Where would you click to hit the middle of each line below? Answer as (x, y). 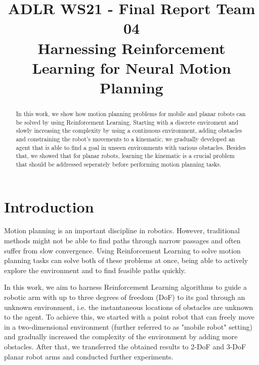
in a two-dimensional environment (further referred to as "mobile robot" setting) (128, 326)
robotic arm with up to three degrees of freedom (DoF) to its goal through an (125, 297)
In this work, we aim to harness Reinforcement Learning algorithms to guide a (125, 287)
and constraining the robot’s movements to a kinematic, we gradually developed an (125, 139)
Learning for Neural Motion (132, 67)
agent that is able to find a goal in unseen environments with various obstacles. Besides (131, 147)
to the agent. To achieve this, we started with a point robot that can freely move (129, 317)
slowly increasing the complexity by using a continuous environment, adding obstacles (129, 131)
